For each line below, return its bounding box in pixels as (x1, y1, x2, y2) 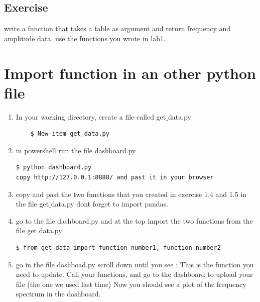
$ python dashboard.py (16, 164, 92, 171)
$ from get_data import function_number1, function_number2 (16, 244, 221, 252)
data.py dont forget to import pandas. (51, 198, 168, 209)
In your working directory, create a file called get (16, 111, 166, 122)
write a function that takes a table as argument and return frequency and (4, 23, 231, 34)
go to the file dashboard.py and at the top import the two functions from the (16, 215, 253, 226)
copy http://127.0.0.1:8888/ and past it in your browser (16, 174, 214, 181)
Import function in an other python (4, 62, 256, 83)
